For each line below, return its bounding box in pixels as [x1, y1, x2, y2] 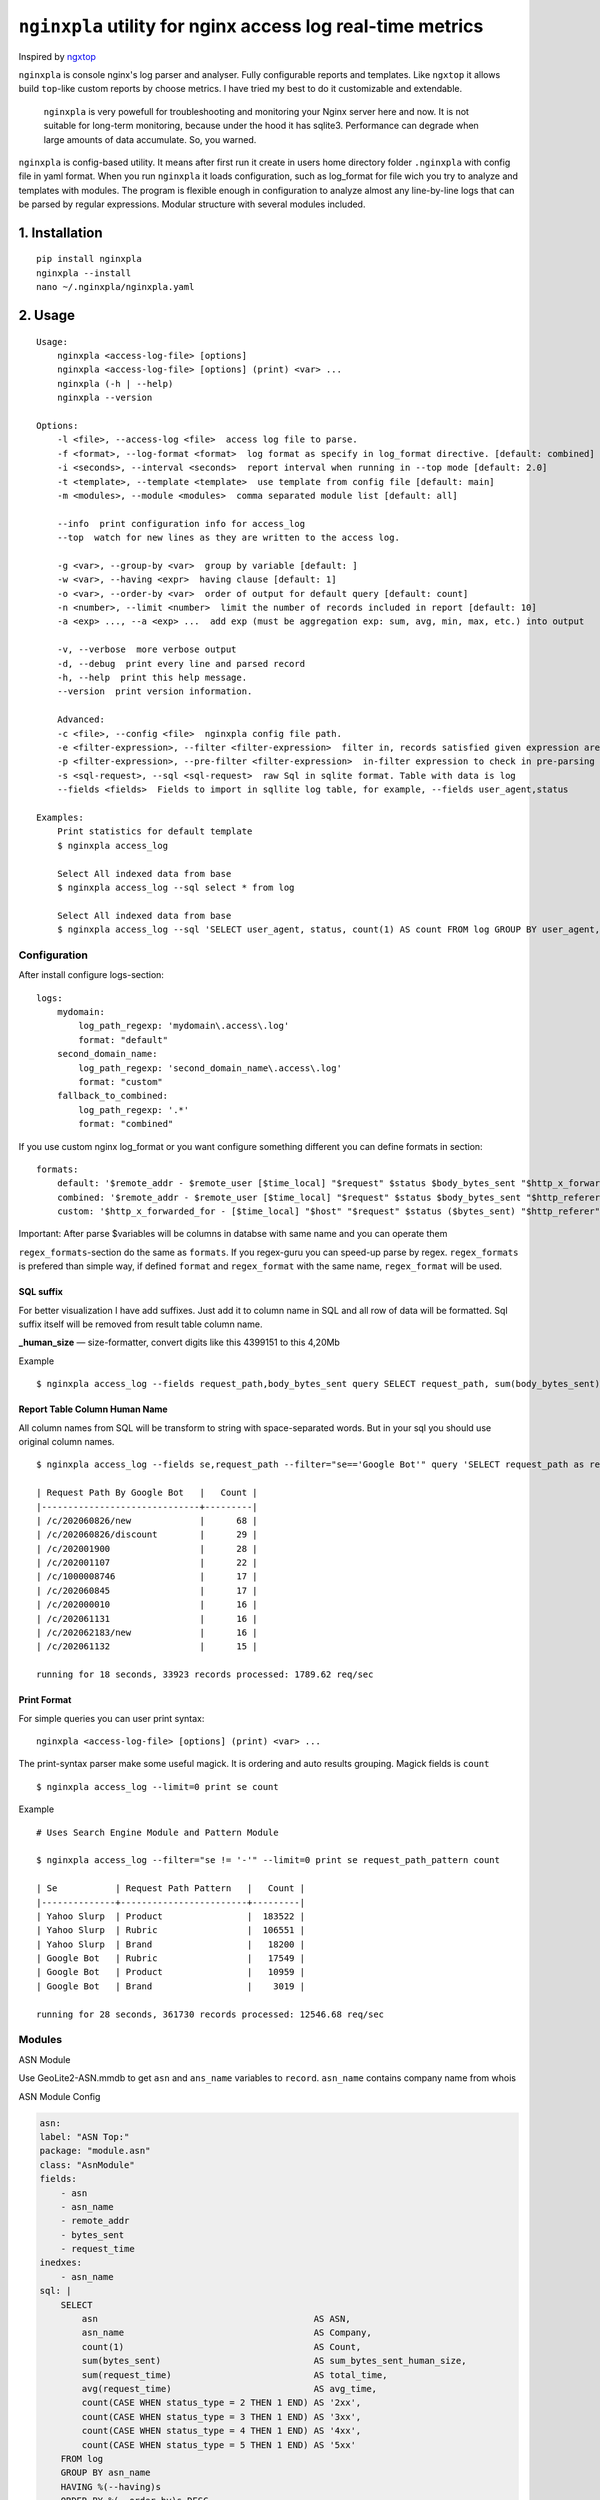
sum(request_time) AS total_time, [81, 2369, 388, 2380]
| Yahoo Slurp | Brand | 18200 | [36, 1938, 305, 1950]
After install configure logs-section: [18, 969, 165, 981]
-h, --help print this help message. [56, 672, 248, 684]
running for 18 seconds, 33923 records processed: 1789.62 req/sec [36, 1669, 374, 1680]
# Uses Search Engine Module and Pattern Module [36, 1826, 279, 1838]
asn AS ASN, [81, 2313, 351, 2325]
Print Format [18, 1694, 72, 1706]
